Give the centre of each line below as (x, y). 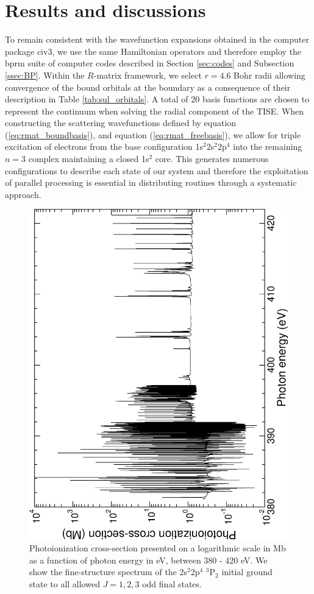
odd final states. (172, 583)
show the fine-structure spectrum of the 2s (109, 572)
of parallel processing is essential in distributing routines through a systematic (151, 182)
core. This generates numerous (212, 159)
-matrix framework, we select (148, 75)
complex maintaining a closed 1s (89, 159)
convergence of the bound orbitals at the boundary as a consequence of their (148, 87)
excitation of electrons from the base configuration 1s (104, 147)
